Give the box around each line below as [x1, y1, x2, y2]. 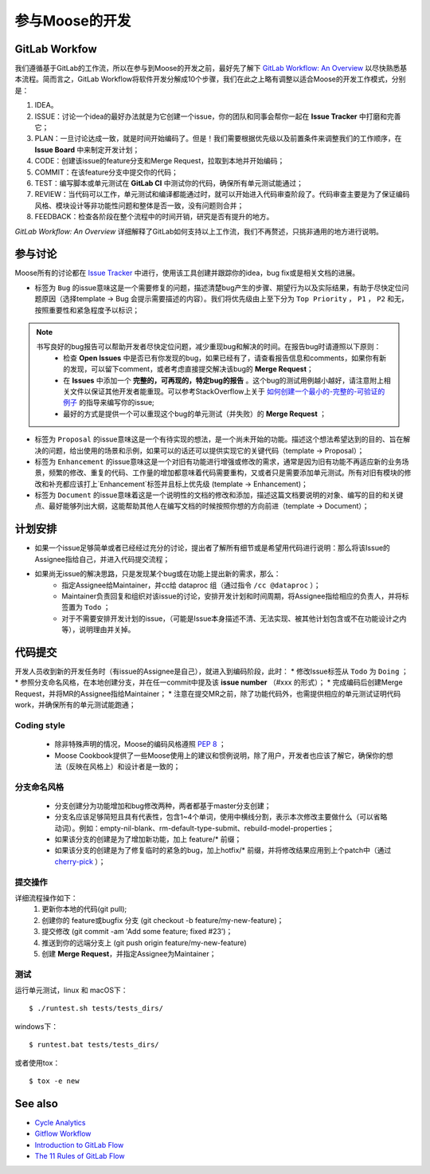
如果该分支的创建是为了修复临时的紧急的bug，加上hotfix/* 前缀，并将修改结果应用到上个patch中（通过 [54, 846, 392, 855]
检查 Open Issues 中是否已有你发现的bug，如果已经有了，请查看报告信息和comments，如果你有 [63, 353, 380, 363]
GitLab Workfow [14, 42, 97, 56]
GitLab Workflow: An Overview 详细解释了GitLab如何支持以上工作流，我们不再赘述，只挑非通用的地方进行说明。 [14, 226, 384, 236]
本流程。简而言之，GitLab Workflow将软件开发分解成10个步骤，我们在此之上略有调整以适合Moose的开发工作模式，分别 [14, 74, 406, 84]
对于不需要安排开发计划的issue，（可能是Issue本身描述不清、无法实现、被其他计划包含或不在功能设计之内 [61, 614, 407, 623]
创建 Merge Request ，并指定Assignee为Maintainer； [41, 948, 217, 958]
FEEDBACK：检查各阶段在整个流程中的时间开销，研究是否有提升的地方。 [34, 212, 274, 222]
